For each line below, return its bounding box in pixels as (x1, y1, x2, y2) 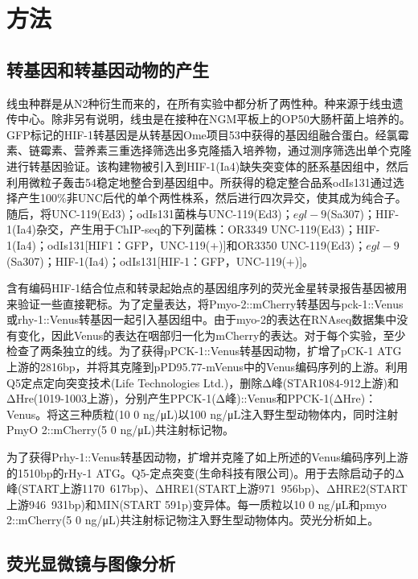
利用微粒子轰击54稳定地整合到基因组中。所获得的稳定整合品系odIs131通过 (6, 173, 393, 190)
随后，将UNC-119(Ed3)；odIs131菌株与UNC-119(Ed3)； (6, 205, 293, 221)
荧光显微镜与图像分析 (6, 551, 175, 576)
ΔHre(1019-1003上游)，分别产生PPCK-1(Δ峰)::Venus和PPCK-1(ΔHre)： (6, 390, 377, 407)
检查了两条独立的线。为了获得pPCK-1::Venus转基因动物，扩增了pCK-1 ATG (6, 342, 402, 359)
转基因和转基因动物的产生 (6, 56, 209, 81)
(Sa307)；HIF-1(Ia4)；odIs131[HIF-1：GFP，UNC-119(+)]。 (6, 252, 314, 269)
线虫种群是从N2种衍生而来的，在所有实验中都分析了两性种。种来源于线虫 (6, 94, 392, 111)
